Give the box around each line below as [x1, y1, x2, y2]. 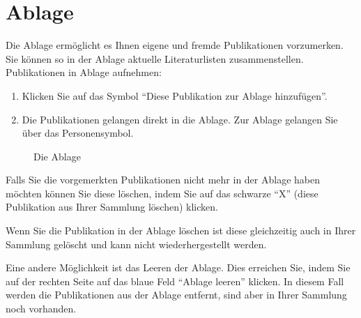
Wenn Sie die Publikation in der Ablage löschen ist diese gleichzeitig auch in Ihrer [6, 223, 356, 238]
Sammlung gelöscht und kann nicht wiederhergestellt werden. [6, 236, 267, 251]
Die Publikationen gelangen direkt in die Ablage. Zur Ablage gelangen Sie [22, 112, 338, 126]
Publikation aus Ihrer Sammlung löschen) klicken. [6, 199, 218, 214]
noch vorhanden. [6, 301, 77, 316]
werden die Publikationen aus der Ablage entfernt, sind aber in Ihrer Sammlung [6, 287, 347, 302]
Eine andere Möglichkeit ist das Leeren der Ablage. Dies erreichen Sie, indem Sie [6, 260, 351, 275]
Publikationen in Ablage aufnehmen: [6, 65, 162, 79]
